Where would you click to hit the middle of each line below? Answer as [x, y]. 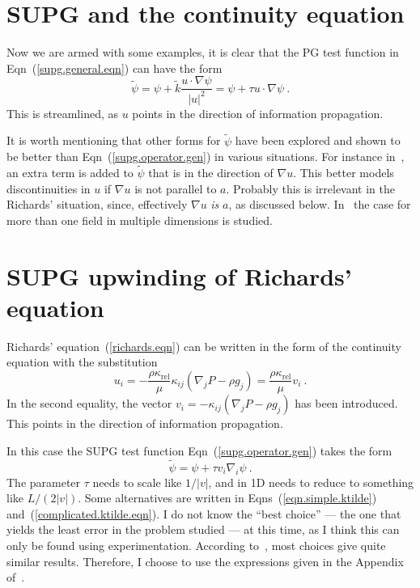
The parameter [44, 482]
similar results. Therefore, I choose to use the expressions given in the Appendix [205, 561]
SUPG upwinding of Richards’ [179, 275]
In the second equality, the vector [89, 403]
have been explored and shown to [318, 140]
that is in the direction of [211, 172]
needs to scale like [137, 482]
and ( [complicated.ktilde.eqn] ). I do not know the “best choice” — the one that [204, 513]
